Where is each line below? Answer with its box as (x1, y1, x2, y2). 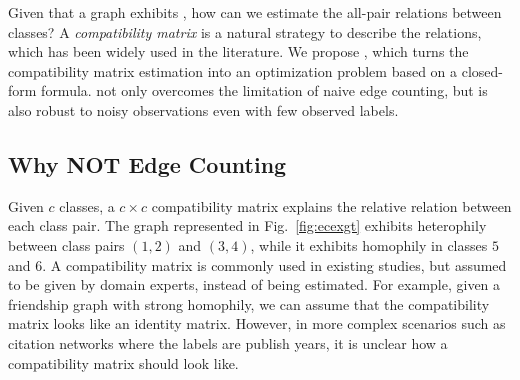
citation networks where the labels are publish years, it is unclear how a (8, 332, 448, 353)
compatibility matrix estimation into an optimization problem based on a (8, 60, 458, 81)
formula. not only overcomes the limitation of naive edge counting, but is (41, 80, 488, 101)
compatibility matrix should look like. (8, 352, 239, 373)
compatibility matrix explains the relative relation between (151, 195, 512, 216)
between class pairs (8, 234, 125, 255)
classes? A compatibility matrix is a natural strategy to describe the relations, (8, 21, 482, 42)
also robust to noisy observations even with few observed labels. (8, 99, 399, 120)
